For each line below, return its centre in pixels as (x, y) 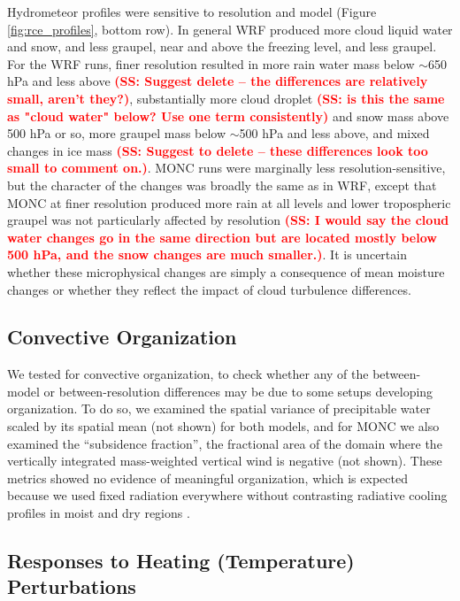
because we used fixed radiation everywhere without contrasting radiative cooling (227, 495)
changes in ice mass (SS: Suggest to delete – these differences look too (218, 150)
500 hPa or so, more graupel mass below (117, 133)
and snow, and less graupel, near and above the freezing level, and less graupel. (222, 46)
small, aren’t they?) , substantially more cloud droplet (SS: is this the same (226, 98)
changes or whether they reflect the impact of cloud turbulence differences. (209, 289)
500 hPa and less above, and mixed (334, 133)
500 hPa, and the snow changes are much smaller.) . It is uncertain (207, 254)
